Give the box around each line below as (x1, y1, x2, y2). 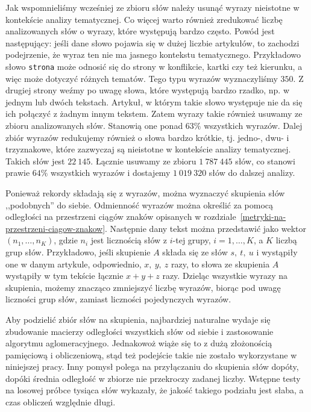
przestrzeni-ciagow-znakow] (5, 222, 105, 234)
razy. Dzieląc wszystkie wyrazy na (162, 269, 288, 282)
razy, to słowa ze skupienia (171, 257, 270, 270)
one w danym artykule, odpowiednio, (5, 257, 142, 270)
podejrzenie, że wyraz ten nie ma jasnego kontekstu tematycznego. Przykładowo (5, 48, 301, 61)
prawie (5, 166, 30, 179)
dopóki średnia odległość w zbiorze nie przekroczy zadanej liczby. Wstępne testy (5, 372, 301, 384)
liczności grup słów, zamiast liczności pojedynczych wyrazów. (5, 293, 231, 305)
